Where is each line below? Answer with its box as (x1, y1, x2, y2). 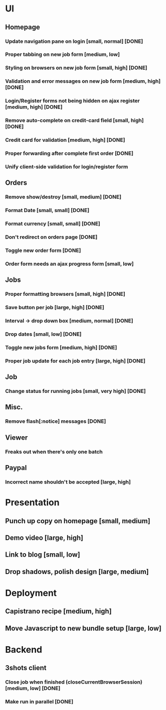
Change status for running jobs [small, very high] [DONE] (5, 388, 146, 395)
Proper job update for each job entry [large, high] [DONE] (5, 357, 146, 364)
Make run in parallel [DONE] (5, 698, 74, 705)
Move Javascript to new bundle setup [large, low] (5, 624, 162, 632)
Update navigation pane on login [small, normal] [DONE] (5, 38, 143, 45)
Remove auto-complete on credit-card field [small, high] (5, 117, 144, 124)
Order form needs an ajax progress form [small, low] (5, 260, 134, 267)
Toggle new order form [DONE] (5, 247, 81, 254)
